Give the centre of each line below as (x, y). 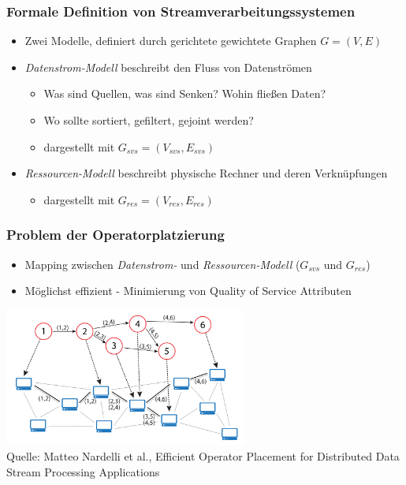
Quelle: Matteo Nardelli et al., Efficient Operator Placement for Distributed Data (203, 455)
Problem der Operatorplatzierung (115, 235)
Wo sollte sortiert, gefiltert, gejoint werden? (149, 120)
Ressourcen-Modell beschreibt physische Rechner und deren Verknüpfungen (206, 173)
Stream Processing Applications (83, 471)
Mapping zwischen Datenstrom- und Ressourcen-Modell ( (162, 264)
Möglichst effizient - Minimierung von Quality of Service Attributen (188, 291)
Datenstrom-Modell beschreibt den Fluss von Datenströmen (168, 67)
